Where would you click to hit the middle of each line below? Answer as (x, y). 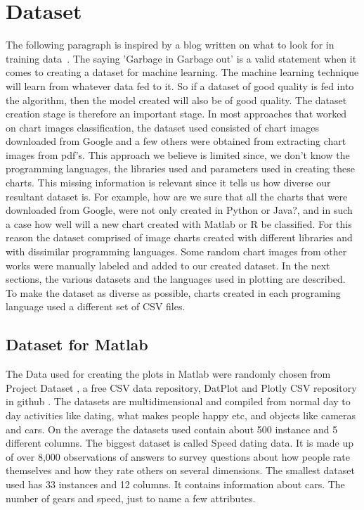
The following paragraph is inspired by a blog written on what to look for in (170, 45)
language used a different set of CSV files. (96, 306)
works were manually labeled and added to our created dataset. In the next (168, 265)
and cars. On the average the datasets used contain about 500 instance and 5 (172, 429)
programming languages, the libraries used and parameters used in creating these (180, 168)
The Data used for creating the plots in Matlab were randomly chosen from (168, 374)
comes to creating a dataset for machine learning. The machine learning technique (182, 72)
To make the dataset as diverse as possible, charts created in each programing (173, 292)
